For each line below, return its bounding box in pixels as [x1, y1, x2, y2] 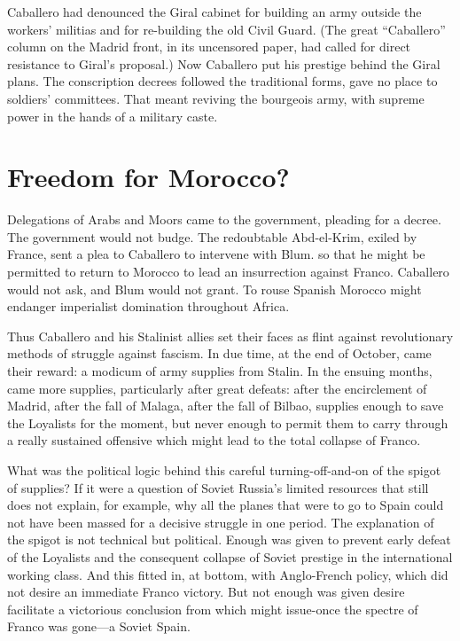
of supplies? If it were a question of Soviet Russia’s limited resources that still [7, 478, 429, 496]
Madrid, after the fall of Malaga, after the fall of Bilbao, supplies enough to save [7, 396, 444, 415]
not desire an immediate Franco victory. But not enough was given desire [7, 582, 405, 601]
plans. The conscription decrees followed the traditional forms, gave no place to [7, 72, 438, 90]
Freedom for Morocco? [7, 159, 290, 195]
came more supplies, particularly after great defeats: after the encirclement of [7, 379, 427, 397]
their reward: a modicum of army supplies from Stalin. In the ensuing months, [7, 362, 433, 380]
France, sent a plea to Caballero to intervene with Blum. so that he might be [7, 245, 425, 263]
